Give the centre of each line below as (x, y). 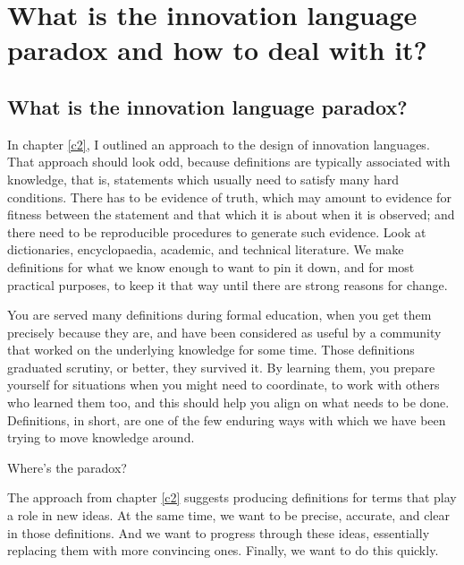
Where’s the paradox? (67, 467)
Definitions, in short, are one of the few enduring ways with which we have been (227, 419)
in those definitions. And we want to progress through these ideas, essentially (219, 532)
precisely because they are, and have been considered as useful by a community (224, 332)
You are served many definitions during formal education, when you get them (219, 315)
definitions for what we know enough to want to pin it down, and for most (211, 266)
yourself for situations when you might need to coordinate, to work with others (224, 385)
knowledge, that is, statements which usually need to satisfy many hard (203, 179)
